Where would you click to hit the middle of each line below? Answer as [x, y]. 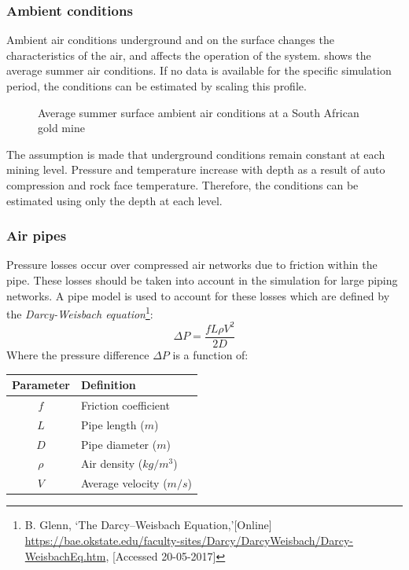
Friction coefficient [125, 405]
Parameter [41, 385]
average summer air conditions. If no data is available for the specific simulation [199, 70]
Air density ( [112, 463]
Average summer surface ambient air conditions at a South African [199, 112]
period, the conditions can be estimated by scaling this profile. [157, 86]
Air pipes [37, 235]
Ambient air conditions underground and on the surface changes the [170, 40]
